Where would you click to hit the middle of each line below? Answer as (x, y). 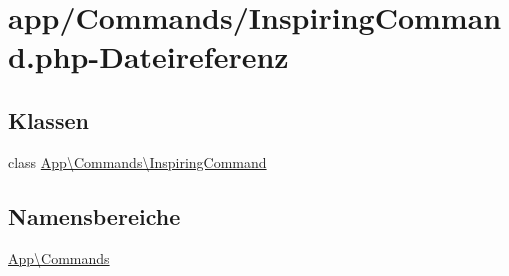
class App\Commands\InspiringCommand (137, 161)
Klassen (48, 119)
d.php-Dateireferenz (148, 56)
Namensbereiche (94, 215)
